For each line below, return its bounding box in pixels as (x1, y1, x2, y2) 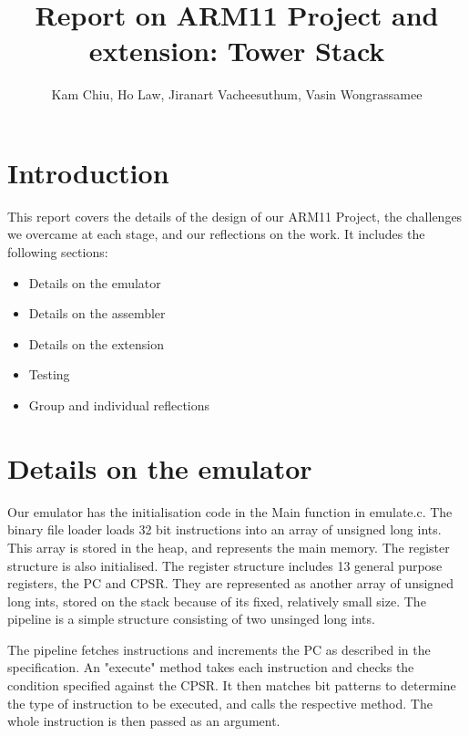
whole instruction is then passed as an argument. (7, 711, 280, 731)
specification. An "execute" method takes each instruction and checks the (7, 658, 414, 677)
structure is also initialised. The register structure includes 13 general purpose (7, 555, 443, 575)
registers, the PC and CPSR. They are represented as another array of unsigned (7, 574, 454, 593)
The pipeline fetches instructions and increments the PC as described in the (7, 639, 431, 658)
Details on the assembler (28, 304, 166, 323)
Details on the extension (28, 334, 164, 353)
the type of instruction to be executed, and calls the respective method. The (7, 693, 433, 712)
